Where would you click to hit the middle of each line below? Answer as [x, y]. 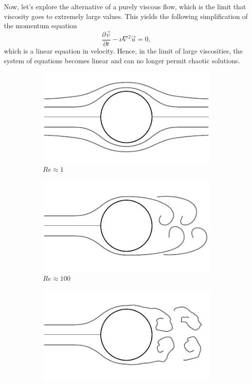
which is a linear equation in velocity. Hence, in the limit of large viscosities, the [123, 51]
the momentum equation [41, 26]
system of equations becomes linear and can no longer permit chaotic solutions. [122, 60]
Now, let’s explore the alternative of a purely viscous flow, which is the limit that [125, 6]
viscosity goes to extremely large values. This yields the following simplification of [126, 16]
